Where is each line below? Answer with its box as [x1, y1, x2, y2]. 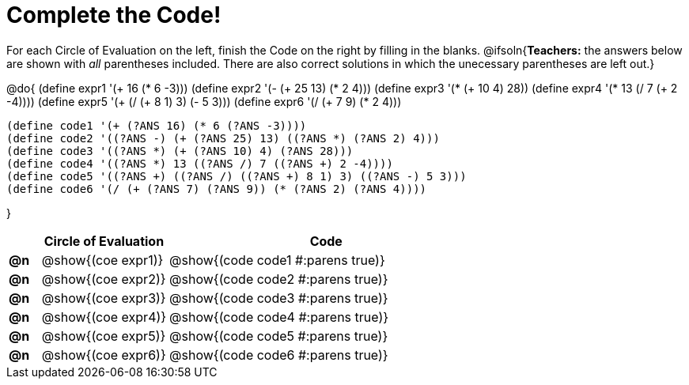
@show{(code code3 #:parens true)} [169, 289, 388, 306]
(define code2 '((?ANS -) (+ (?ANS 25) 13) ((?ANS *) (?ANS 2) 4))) [6, 131, 440, 145]
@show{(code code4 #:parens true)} [169, 308, 389, 325]
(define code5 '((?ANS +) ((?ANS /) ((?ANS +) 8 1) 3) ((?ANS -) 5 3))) [6, 169, 467, 183]
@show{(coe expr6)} [41, 346, 166, 363]
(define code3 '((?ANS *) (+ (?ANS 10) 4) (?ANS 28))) [6, 144, 354, 157]
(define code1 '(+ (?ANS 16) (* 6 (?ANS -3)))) [6, 119, 307, 132]
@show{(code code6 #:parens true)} [169, 346, 388, 363]
